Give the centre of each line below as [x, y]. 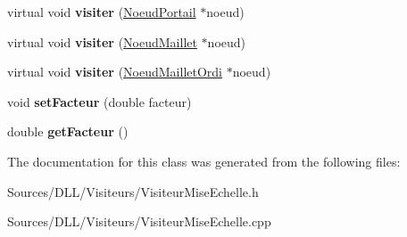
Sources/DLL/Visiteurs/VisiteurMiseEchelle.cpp [139, 221]
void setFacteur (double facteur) [100, 101]
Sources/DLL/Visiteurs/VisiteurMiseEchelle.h [133, 191]
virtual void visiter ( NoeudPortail [102, 12]
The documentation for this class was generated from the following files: [204, 161]
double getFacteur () [68, 131]
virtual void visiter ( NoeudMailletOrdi [115, 72]
